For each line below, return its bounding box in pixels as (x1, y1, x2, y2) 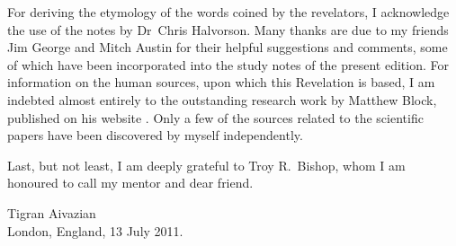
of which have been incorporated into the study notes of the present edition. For (7, 55, 449, 74)
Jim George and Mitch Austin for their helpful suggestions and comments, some (7, 38, 448, 57)
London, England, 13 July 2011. (7, 221, 183, 240)
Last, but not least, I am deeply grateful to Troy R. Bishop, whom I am (7, 155, 406, 174)
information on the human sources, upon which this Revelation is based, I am (7, 73, 435, 92)
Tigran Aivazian (7, 203, 96, 222)
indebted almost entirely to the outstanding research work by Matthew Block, (7, 90, 437, 109)
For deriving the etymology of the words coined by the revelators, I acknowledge (7, 3, 450, 21)
